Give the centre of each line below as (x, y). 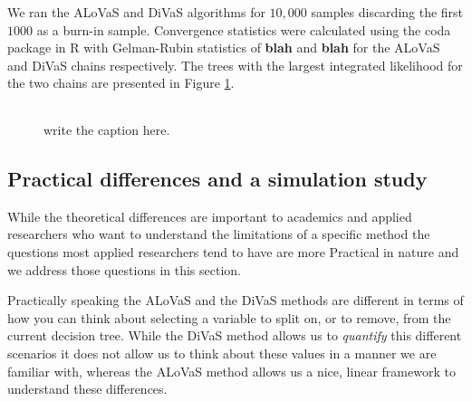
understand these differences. (87, 389)
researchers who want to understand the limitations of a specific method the (219, 234)
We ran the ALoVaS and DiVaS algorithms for (136, 12)
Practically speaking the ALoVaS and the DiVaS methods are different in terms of (236, 300)
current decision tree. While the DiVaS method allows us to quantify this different (235, 335)
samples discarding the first (387, 12)
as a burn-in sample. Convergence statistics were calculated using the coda (244, 29)
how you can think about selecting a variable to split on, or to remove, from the (229, 317)
